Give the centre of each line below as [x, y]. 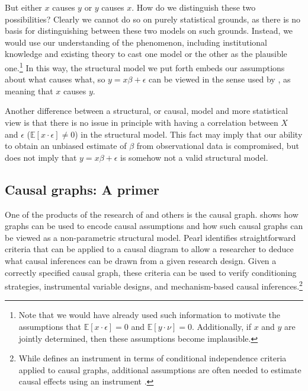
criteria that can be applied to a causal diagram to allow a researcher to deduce [149, 249]
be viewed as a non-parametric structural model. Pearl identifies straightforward [150, 237]
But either [23, 7]
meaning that [29, 90]
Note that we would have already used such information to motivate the [150, 315]
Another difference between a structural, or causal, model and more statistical [147, 111]
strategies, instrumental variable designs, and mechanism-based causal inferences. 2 [154, 285]
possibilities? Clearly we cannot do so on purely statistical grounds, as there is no [153, 19]
